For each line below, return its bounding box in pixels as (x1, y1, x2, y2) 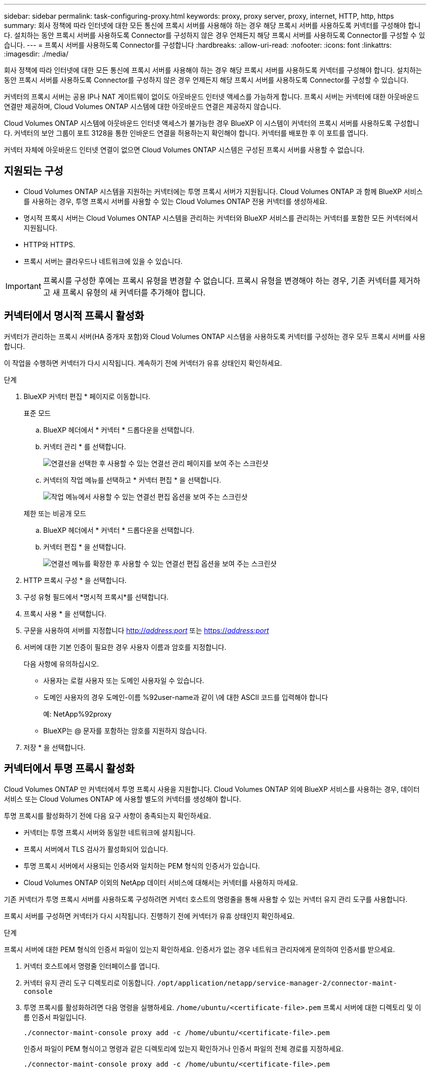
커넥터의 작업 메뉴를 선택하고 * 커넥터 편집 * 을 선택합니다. (43, 475, 221, 484)
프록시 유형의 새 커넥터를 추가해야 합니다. (62, 287, 206, 297)
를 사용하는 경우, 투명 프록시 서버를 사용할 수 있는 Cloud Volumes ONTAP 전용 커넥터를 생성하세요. (24, 197, 327, 205)
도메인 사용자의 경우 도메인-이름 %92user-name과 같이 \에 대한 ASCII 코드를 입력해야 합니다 (43, 693, 328, 701)
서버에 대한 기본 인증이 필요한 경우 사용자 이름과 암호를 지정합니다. (24, 642, 226, 651)
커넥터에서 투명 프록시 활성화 (4, 762, 135, 775)
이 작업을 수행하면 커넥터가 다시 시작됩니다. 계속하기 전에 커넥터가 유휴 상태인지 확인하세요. (4, 358, 282, 367)
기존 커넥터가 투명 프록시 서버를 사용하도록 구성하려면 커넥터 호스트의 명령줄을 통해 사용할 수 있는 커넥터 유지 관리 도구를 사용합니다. (4, 895, 407, 903)
